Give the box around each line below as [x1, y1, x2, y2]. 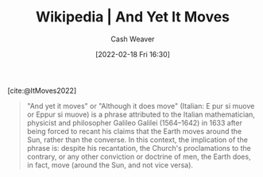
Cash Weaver [110, 34, 155, 44]
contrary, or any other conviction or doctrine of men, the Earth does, [26, 152, 251, 161]
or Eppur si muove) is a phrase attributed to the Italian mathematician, [26, 110, 256, 119]
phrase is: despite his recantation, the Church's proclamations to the [26, 143, 251, 152]
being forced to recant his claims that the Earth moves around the [26, 126, 242, 136]
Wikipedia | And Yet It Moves [35, 8, 230, 26]
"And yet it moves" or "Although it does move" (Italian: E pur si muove [26, 101, 255, 110]
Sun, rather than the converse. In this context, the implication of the [26, 135, 248, 144]
